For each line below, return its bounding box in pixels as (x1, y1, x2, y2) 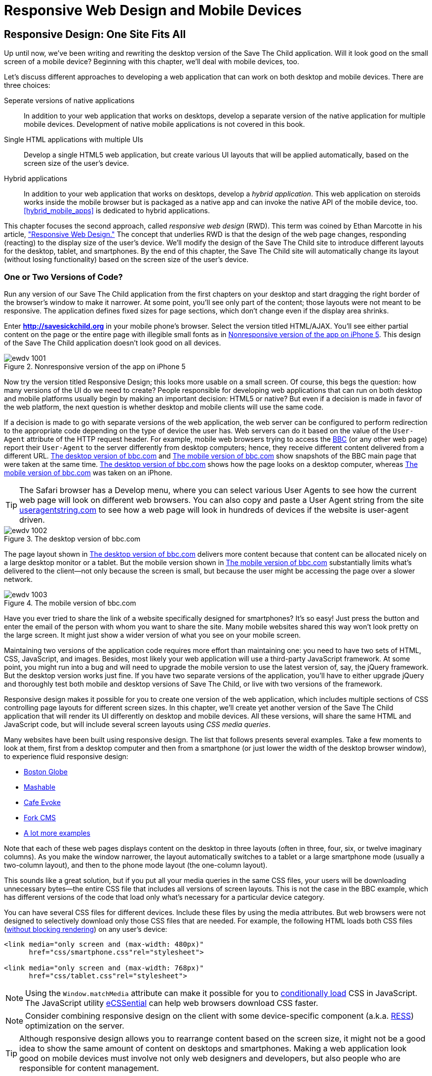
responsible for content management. (19, 1063, 159, 1073)
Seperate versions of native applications (4, 96, 135, 105)
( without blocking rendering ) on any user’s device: (4, 924, 167, 933)
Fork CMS (24, 813, 56, 822)
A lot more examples (24, 828, 90, 837)
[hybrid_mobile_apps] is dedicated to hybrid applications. (24, 206, 210, 215)
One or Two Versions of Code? (4, 271, 123, 282)
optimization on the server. (25, 1020, 124, 1031)
